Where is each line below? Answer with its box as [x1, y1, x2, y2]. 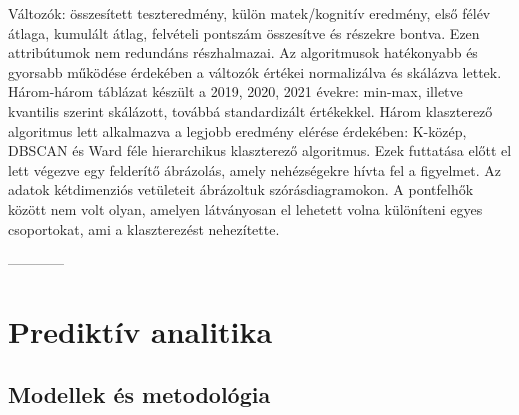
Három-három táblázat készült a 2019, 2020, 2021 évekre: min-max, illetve [8, 81, 463, 102]
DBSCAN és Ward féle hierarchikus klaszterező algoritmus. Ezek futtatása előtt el [8, 140, 512, 161]
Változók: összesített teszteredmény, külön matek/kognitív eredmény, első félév [8, 3, 491, 23]
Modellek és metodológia [8, 379, 271, 410]
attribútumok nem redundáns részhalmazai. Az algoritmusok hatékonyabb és [8, 42, 478, 63]
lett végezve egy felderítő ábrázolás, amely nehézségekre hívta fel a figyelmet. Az [8, 159, 501, 180]
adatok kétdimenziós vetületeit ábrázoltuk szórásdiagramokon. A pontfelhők [8, 179, 474, 200]
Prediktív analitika [8, 310, 273, 351]
